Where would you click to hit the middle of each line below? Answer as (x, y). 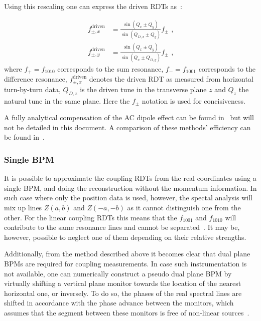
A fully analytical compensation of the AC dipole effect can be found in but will (129, 117)
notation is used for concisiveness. (193, 100)
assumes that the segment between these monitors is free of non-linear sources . (127, 312)
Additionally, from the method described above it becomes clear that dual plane (127, 254)
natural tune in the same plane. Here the (67, 100)
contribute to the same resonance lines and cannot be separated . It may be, (122, 227)
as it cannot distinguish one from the (184, 207)
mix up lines (23, 207)
